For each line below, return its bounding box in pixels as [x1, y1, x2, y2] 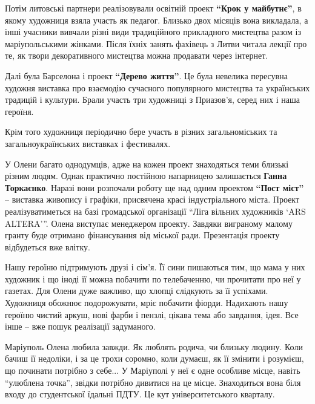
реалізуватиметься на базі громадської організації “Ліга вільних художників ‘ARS [5, 204, 306, 217]
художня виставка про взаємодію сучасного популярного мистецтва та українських [5, 81, 310, 94]
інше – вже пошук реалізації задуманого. [5, 320, 156, 333]
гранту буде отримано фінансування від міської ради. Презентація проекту [5, 229, 280, 241]
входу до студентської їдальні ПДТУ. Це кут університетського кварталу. [5, 388, 275, 400]
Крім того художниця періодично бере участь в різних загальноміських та [5, 125, 277, 138]
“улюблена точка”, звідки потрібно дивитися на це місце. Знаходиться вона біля [5, 376, 301, 388]
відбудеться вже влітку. [5, 240, 90, 253]
